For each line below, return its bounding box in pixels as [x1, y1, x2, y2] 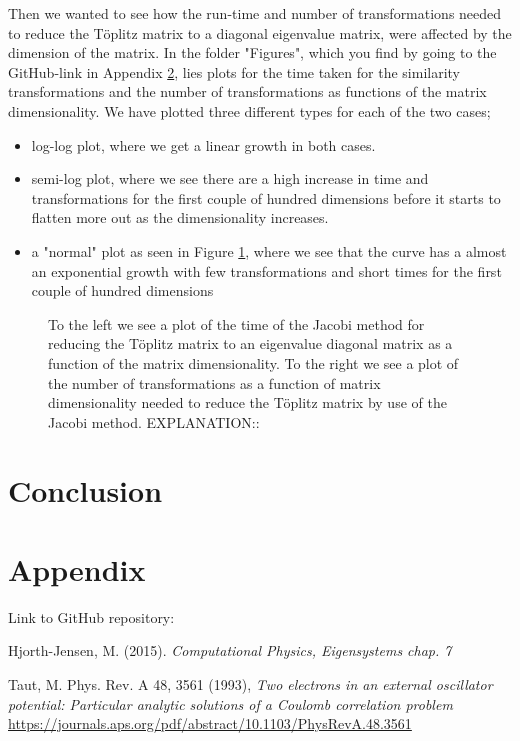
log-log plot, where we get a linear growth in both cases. [31, 134, 376, 155]
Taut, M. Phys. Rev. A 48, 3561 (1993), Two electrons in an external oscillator [8, 673, 493, 694]
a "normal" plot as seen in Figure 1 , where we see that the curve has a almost [31, 240, 507, 261]
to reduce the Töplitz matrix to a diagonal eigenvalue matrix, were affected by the [8, 22, 512, 43]
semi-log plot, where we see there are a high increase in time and [31, 168, 429, 189]
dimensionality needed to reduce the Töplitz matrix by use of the [48, 392, 447, 413]
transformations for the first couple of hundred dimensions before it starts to [31, 187, 501, 208]
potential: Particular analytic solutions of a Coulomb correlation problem [8, 693, 453, 714]
